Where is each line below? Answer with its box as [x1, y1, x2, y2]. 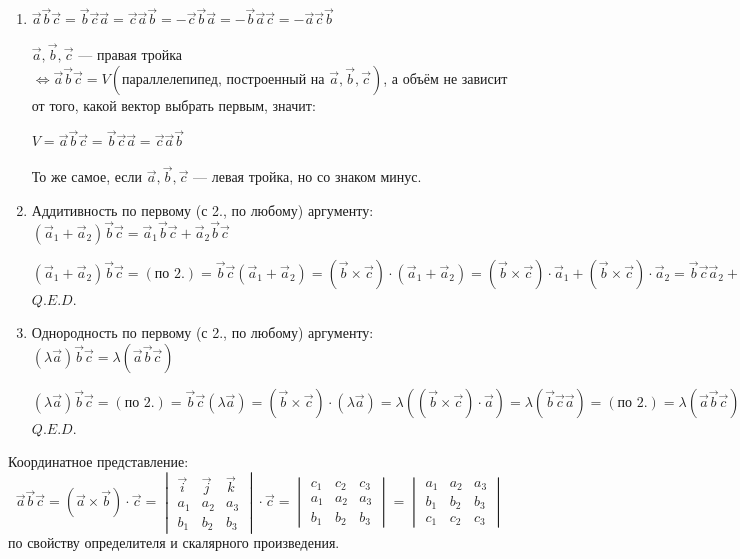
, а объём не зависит [383, 67, 508, 88]
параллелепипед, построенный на [121, 72, 325, 87]
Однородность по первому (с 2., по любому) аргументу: [31, 322, 374, 343]
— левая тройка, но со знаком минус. [193, 166, 422, 187]
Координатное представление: [8, 451, 189, 472]
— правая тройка [78, 44, 182, 65]
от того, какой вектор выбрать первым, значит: [31, 94, 316, 115]
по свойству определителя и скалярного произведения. [8, 532, 340, 553]
